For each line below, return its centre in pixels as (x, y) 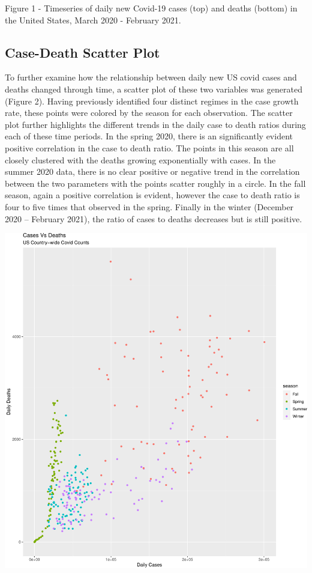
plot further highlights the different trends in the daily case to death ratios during (155, 124)
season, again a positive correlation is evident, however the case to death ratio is (152, 195)
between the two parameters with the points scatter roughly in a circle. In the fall (155, 183)
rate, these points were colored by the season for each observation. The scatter (149, 113)
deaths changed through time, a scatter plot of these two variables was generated (154, 89)
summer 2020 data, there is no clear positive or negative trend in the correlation (152, 171)
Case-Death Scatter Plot (82, 52)
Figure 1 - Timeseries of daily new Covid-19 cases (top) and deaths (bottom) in (151, 8)
